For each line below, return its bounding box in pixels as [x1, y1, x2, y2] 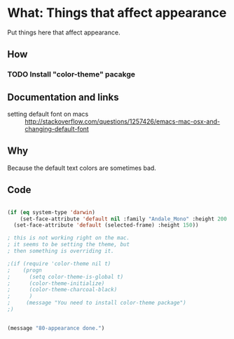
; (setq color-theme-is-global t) [7, 273, 124, 280]
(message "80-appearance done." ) [7, 324, 105, 331]
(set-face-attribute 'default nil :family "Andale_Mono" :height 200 [20, 215, 228, 222]
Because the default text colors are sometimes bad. [7, 164, 156, 172]
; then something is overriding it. [7, 248, 114, 255]
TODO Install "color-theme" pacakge [7, 69, 135, 79]
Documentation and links [7, 91, 119, 103]
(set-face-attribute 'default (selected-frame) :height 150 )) [13, 222, 199, 229]
